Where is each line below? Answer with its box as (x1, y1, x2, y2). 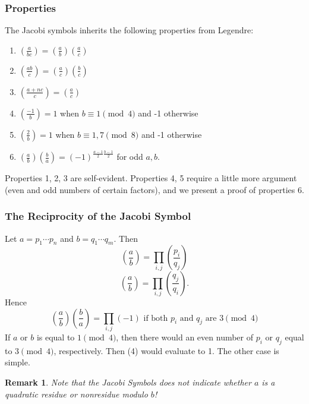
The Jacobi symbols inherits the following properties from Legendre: (5, 24, 254, 36)
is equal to (36, 330, 75, 343)
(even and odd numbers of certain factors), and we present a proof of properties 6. (5, 183, 304, 195)
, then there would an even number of (116, 330, 254, 343)
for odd (116, 150, 143, 163)
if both (143, 314, 168, 323)
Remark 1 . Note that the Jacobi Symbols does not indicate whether (5, 375, 251, 388)
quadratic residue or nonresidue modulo (5, 387, 148, 400)
